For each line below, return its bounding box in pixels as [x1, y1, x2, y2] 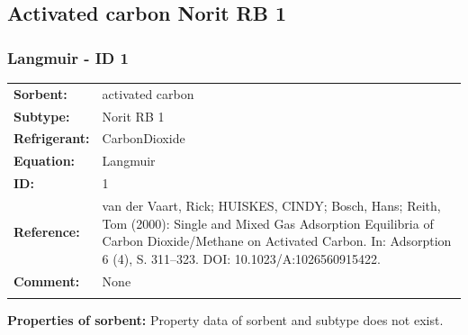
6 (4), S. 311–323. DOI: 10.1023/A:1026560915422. [102, 249, 381, 267]
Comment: [13, 271, 80, 290]
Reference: [13, 222, 80, 241]
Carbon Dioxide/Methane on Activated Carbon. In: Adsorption [102, 231, 452, 250]
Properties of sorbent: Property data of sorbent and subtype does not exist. [7, 310, 444, 329]
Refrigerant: [13, 129, 90, 148]
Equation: [13, 151, 76, 170]
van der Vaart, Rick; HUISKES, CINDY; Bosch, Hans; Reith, [102, 195, 441, 214]
